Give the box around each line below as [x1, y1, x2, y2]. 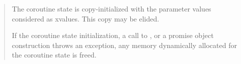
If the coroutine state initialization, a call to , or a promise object [12, 30, 214, 40]
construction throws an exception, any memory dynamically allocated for [12, 39, 237, 50]
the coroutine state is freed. [12, 49, 97, 60]
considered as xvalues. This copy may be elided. [12, 13, 159, 23]
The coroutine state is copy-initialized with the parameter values [12, 3, 211, 13]
